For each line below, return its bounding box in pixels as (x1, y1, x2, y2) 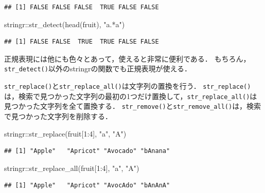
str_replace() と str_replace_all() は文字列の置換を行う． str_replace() (4, 81, 251, 91)
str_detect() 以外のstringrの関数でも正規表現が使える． (4, 63, 192, 74)
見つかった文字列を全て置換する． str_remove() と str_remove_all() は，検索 (4, 101, 261, 111)
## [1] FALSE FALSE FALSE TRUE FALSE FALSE (4, 4, 159, 11)
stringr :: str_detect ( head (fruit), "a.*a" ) (4, 18, 125, 29)
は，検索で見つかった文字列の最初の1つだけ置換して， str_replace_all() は (4, 90, 257, 101)
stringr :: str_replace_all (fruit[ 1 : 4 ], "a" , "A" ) (4, 162, 139, 173)
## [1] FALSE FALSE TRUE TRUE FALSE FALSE (4, 38, 159, 46)
